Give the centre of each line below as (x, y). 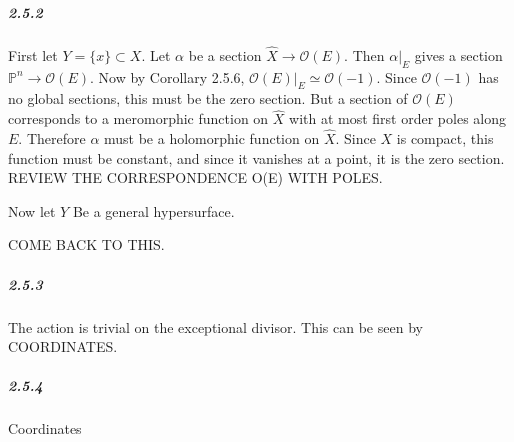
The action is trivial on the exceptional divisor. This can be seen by (215, 326)
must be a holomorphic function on (212, 138)
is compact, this (445, 138)
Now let (32, 210)
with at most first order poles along (397, 118)
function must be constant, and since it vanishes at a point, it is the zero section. (256, 157)
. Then (364, 54)
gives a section (458, 54)
